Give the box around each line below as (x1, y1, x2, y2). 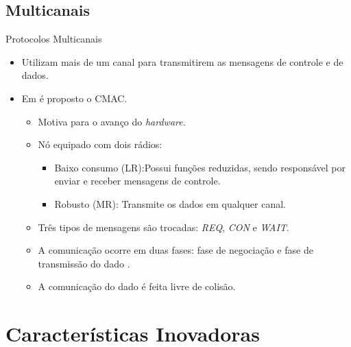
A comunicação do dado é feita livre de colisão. (38, 279, 236, 294)
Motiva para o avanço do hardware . (38, 114, 186, 128)
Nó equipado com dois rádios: (38, 137, 162, 152)
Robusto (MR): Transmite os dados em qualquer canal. (54, 196, 286, 211)
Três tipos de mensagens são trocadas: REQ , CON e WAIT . (38, 219, 289, 234)
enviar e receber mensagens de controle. (54, 173, 221, 188)
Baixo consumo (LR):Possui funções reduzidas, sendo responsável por (54, 160, 346, 174)
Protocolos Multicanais (5, 32, 102, 46)
